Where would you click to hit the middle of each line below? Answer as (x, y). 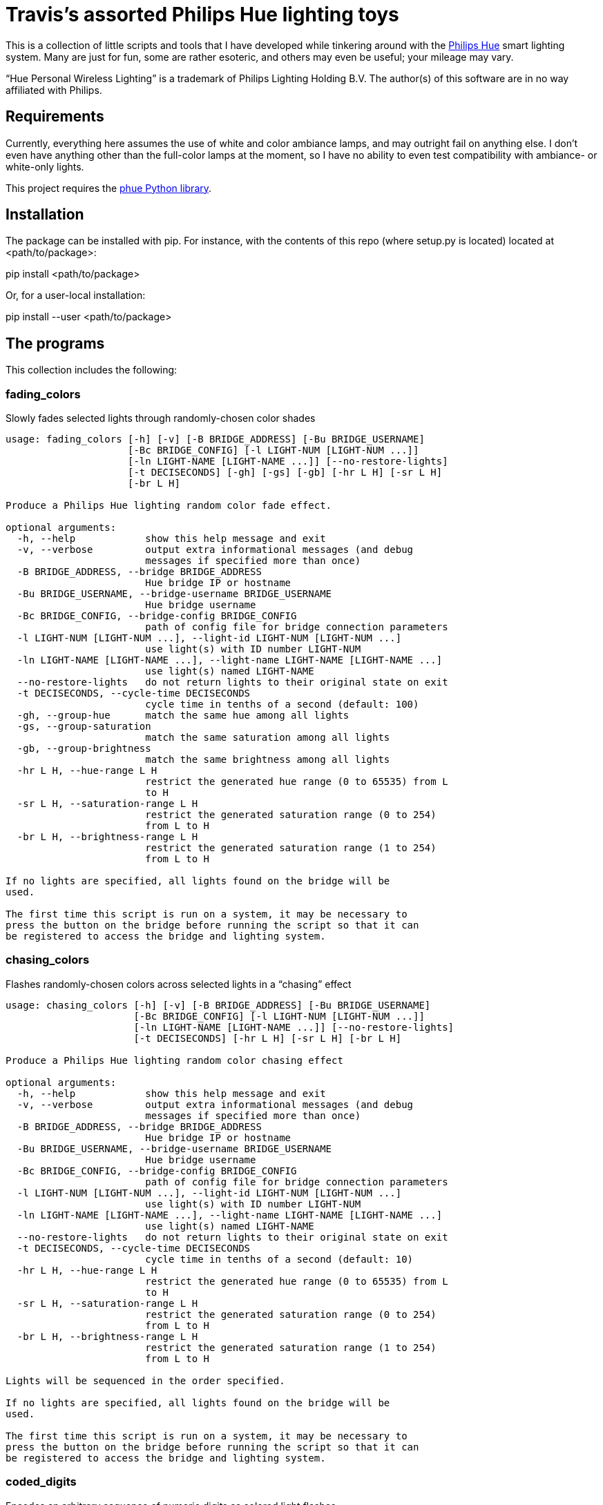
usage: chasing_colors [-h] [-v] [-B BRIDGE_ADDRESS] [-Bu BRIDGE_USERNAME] (218, 1005)
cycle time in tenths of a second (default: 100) (282, 705)
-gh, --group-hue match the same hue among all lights (183, 716)
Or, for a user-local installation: (76, 295)
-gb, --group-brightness (84, 749)
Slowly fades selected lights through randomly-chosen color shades (161, 418)
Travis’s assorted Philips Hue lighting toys (202, 14)
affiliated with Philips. (54, 90)
